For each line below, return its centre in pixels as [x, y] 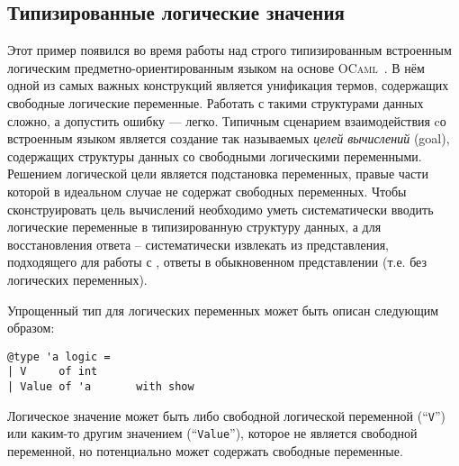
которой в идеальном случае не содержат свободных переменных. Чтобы [207, 191]
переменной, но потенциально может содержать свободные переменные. [205, 450]
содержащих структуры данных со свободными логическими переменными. [215, 155]
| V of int [53, 372]
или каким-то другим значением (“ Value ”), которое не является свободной [212, 433]
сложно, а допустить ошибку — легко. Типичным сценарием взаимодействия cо [227, 120]
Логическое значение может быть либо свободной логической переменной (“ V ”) [226, 415]
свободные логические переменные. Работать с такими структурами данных [216, 102]
